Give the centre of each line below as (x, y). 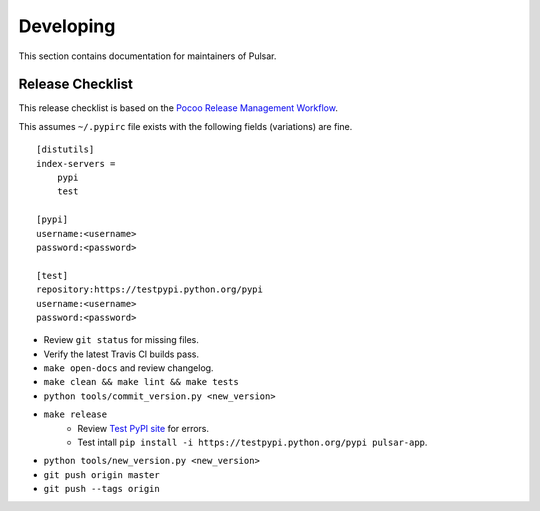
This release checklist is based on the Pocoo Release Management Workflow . (178, 108)
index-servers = (76, 163)
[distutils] (65, 149)
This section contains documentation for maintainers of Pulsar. (147, 56)
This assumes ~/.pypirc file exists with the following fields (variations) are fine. (185, 126)
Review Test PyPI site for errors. (143, 428)
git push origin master (101, 474)
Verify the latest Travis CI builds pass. (121, 354)
